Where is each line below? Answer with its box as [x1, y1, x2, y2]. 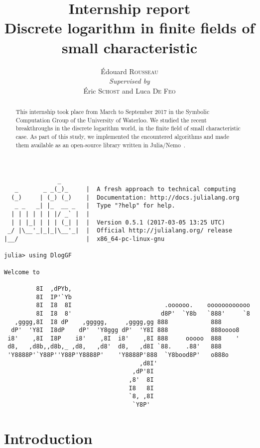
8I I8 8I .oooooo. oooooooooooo [36, 302, 250, 309]
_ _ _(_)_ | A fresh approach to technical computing [14, 186, 236, 193]
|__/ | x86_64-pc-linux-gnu [4, 235, 165, 242]
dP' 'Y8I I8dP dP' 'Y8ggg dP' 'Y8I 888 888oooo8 [11, 327, 240, 334]
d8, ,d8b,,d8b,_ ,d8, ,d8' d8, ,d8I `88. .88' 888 [7, 343, 222, 350]
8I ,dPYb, [36, 285, 72, 292]
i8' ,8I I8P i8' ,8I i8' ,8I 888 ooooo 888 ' [7, 335, 240, 342]
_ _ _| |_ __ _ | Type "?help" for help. [14, 202, 175, 210]
